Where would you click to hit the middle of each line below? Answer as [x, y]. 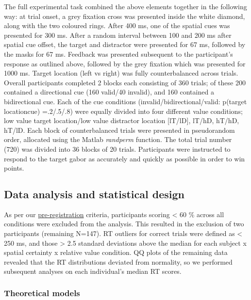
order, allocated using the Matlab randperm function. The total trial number [118, 139]
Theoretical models [42, 292]
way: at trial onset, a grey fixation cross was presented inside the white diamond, [125, 16]
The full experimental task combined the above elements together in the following [125, 6]
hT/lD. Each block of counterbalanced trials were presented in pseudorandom [119, 130]
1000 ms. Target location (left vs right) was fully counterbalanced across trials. [121, 73]
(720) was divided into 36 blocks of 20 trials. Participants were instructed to [117, 149]
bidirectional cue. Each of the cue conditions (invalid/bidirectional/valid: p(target [125, 101]
